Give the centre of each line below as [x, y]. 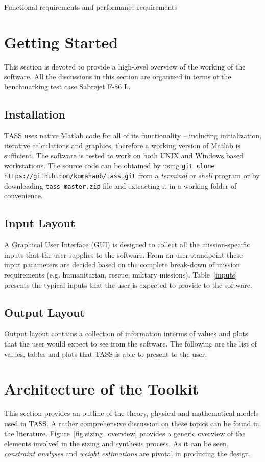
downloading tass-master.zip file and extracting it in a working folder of [121, 185]
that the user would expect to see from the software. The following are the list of [131, 344]
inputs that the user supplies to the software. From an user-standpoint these [124, 254]
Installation [35, 114]
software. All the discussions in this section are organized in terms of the [118, 76]
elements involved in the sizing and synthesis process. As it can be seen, [116, 443]
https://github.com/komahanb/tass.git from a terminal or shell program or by [132, 176]
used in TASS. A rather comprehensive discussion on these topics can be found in [132, 423]
